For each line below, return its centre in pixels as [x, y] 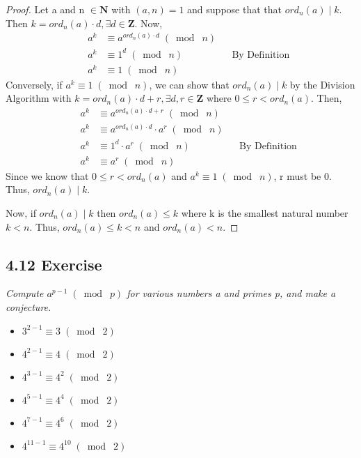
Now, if [21, 212]
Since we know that [47, 175]
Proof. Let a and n [45, 9]
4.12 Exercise [54, 264]
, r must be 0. [303, 175]
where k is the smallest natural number [265, 212]
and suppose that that [234, 9]
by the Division [322, 84]
